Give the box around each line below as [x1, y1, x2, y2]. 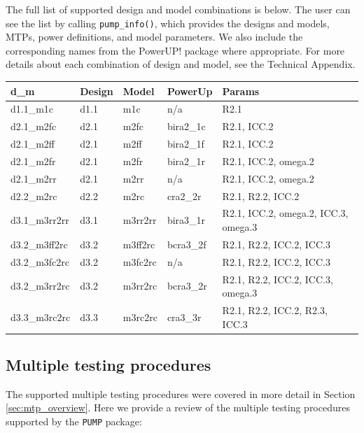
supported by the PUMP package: [6, 414, 142, 429]
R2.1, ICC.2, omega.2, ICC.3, [222, 206, 349, 220]
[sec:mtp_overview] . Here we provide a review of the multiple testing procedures [6, 400, 350, 415]
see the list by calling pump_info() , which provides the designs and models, [6, 15, 330, 30]
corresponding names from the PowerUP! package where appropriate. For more [6, 43, 345, 57]
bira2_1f [167, 136, 204, 151]
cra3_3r [167, 309, 202, 324]
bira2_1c [167, 119, 206, 134]
